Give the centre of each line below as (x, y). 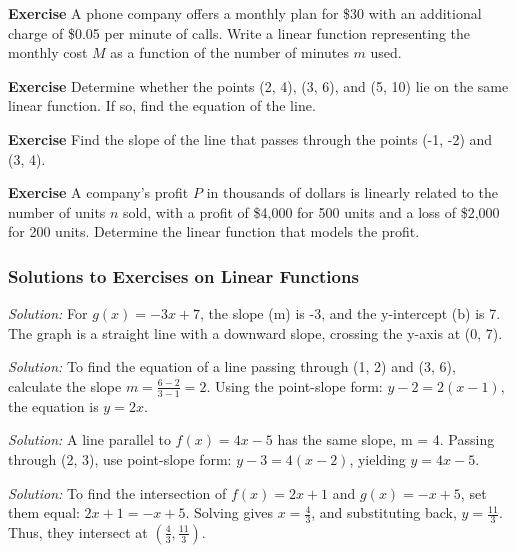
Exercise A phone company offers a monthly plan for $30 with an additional (245, 13)
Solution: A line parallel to (89, 439)
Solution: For (48, 313)
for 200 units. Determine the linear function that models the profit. (214, 231)
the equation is (53, 405)
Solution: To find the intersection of (117, 492)
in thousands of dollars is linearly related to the (352, 192)
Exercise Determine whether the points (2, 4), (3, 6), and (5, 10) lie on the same (258, 85)
